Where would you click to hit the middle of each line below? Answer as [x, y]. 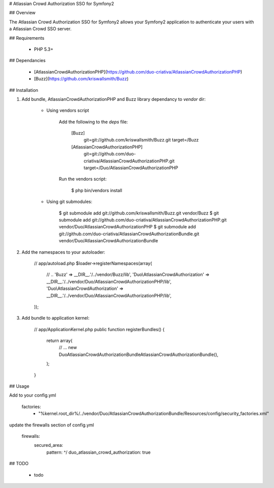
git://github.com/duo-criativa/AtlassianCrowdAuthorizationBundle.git [129, 234]
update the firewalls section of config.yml [52, 425]
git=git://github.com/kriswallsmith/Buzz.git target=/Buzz [141, 140]
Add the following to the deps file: [93, 122]
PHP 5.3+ [44, 49]
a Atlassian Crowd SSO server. [40, 29]
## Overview [22, 13]
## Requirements [27, 38]
